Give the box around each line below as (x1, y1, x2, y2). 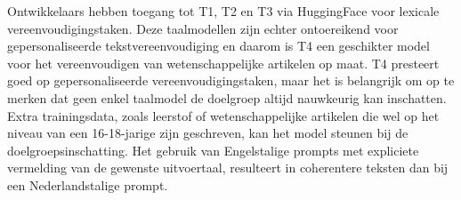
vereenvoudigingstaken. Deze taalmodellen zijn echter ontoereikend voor (7, 19, 399, 37)
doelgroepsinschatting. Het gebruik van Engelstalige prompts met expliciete (7, 140, 419, 159)
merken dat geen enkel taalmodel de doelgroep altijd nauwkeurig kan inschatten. (7, 88, 447, 107)
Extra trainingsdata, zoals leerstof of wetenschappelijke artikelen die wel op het (7, 106, 440, 124)
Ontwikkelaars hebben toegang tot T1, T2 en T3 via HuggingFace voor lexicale (7, 2, 440, 20)
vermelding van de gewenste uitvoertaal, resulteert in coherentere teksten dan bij (7, 158, 449, 177)
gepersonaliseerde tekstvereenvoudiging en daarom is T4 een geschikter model (7, 36, 430, 55)
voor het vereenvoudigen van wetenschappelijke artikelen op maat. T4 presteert (7, 53, 440, 72)
